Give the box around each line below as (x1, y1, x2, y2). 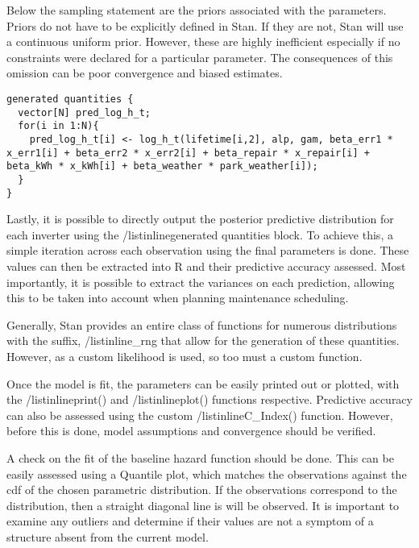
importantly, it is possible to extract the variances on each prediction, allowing (6, 273, 395, 290)
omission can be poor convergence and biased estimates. (6, 64, 283, 81)
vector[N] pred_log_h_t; (18, 106, 151, 118)
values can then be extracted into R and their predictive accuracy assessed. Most (6, 258, 406, 274)
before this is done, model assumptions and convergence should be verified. (6, 422, 376, 439)
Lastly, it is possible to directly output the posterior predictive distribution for (6, 210, 394, 227)
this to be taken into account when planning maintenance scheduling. (6, 289, 349, 306)
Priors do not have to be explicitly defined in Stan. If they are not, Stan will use (6, 17, 404, 34)
